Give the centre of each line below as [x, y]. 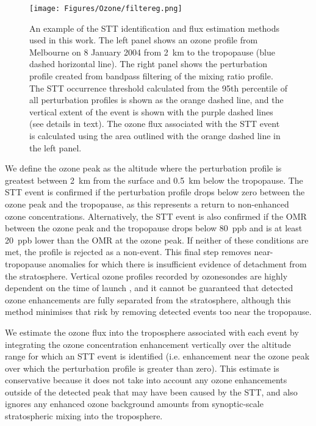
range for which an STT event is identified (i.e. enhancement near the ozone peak [157, 356]
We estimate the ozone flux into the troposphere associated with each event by [152, 332]
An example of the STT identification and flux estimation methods [155, 28]
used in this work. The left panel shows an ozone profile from [144, 40]
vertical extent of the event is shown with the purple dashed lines [151, 111]
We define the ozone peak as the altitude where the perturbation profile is [143, 168]
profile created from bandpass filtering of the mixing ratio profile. [151, 76]
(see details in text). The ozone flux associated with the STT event [155, 124]
